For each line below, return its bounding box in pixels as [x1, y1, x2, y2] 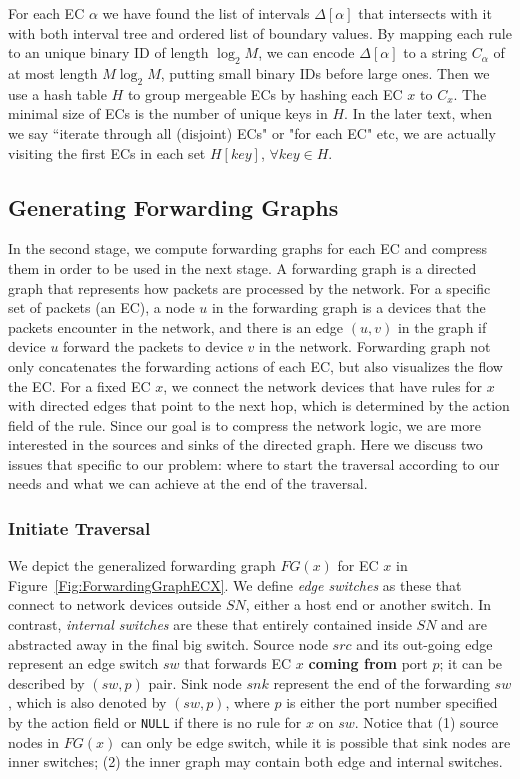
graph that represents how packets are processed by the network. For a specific [8, 277, 491, 298]
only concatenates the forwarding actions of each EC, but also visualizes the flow [8, 355, 503, 376]
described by [8, 672, 85, 693]
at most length [8, 62, 98, 83]
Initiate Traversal [8, 516, 151, 540]
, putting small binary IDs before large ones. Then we [160, 62, 490, 83]
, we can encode [258, 42, 355, 63]
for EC [337, 555, 379, 576]
